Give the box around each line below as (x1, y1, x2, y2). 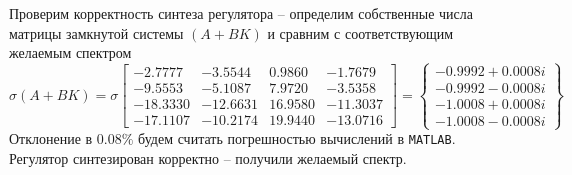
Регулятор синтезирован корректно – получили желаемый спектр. (9, 148, 407, 169)
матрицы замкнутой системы (9, 22, 184, 43)
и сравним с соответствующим (267, 22, 454, 43)
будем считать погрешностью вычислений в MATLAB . (138, 128, 456, 149)
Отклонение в (9, 128, 93, 149)
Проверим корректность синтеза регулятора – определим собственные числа (9, 3, 473, 23)
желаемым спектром (9, 42, 132, 63)
